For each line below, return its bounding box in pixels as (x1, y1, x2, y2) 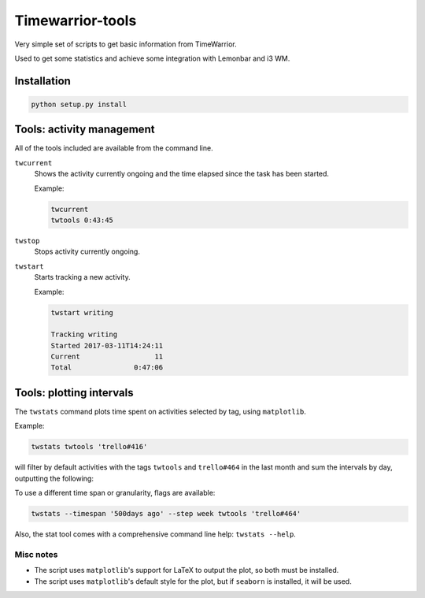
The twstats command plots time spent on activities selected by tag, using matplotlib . (14, 407, 307, 416)
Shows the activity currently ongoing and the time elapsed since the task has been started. (34, 169, 330, 179)
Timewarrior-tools (14, 12, 137, 29)
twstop (14, 236, 40, 245)
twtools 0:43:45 (50, 215, 114, 225)
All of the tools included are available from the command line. (14, 143, 213, 153)
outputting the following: (14, 474, 94, 483)
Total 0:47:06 (50, 363, 164, 372)
